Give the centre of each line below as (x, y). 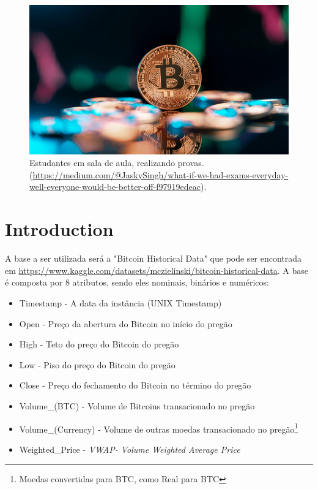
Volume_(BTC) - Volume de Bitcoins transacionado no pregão (137, 405)
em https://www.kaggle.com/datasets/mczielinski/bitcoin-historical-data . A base (157, 270)
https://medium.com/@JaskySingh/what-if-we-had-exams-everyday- (161, 174)
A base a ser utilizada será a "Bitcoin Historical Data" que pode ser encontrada (153, 258)
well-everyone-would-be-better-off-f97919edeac (115, 187)
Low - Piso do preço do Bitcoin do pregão (97, 364)
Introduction (59, 229)
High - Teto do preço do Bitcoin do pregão (99, 344)
